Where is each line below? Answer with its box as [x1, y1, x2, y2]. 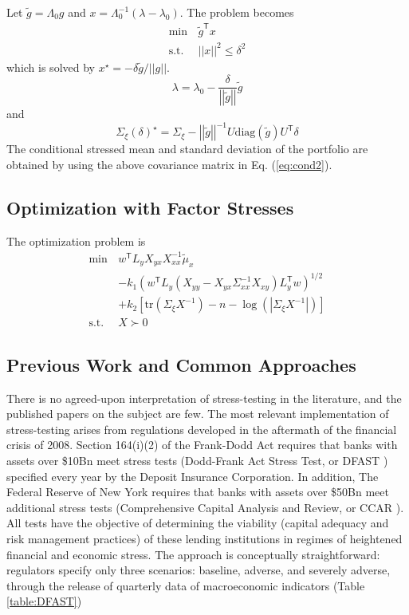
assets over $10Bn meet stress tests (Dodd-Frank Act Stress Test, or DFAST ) [6, 451, 388, 468]
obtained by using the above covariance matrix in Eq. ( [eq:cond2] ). [6, 156, 332, 173]
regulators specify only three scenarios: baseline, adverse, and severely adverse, [6, 562, 391, 578]
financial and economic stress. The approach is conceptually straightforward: [6, 546, 380, 562]
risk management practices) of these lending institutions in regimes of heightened [6, 530, 403, 546]
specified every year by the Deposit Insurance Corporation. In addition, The [6, 467, 379, 484]
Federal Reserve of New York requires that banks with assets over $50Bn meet [6, 483, 389, 500]
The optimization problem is [6, 232, 146, 249]
